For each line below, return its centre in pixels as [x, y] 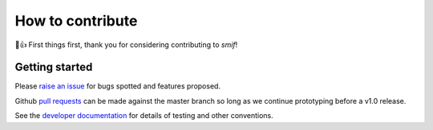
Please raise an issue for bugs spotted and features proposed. [117, 86]
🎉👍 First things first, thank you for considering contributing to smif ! [126, 45]
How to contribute [76, 21]
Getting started [54, 67]
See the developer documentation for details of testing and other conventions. [144, 116]
